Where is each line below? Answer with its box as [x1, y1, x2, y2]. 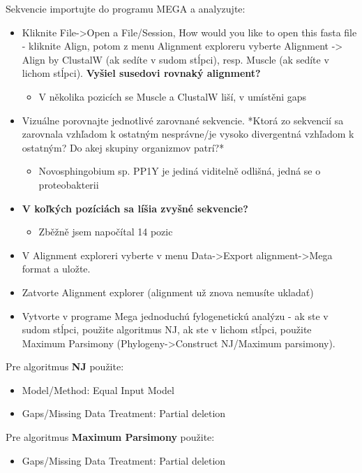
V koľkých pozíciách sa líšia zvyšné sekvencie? [22, 201, 248, 215]
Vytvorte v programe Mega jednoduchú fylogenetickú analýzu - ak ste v [22, 308, 329, 323]
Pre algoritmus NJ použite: [6, 359, 124, 374]
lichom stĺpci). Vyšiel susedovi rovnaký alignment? [22, 66, 261, 80]
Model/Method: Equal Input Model [22, 382, 174, 397]
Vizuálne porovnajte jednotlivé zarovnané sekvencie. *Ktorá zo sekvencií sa [22, 112, 344, 127]
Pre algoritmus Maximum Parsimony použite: [6, 430, 215, 444]
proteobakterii [38, 177, 99, 191]
